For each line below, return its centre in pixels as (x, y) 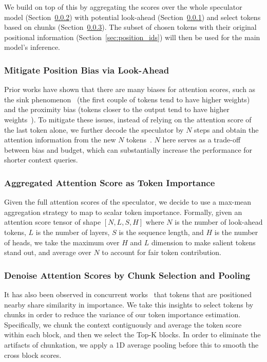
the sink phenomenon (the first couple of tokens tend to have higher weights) (127, 99)
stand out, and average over (48, 252)
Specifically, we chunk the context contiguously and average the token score (123, 324)
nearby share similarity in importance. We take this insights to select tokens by (129, 304)
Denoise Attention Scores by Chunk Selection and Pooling (127, 275)
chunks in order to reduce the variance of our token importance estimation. (122, 314)
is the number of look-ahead (219, 222)
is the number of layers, (73, 232)
